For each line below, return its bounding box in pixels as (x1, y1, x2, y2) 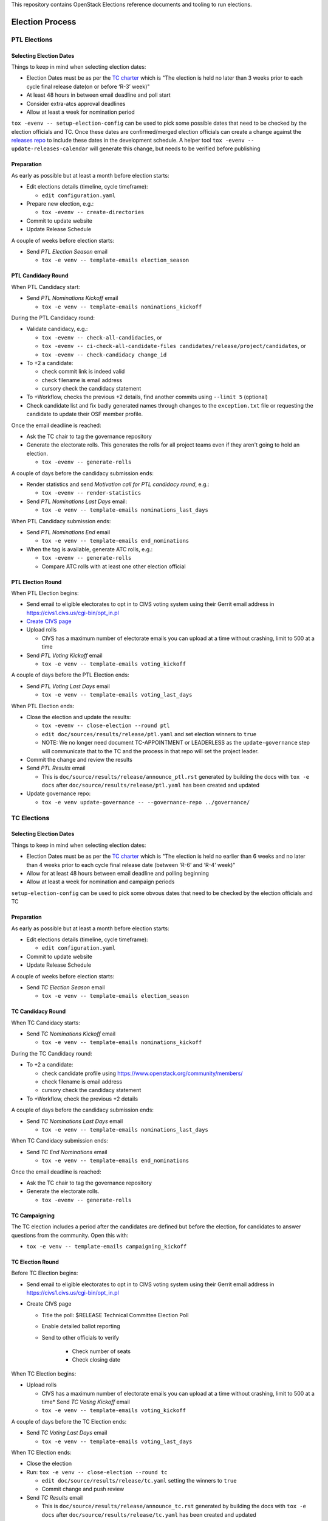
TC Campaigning (11, 1211, 55, 1219)
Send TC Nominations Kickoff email (26, 1030, 115, 1037)
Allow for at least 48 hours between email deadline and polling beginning (26, 870, 210, 877)
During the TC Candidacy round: (11, 1049, 92, 1057)
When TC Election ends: (11, 1449, 72, 1456)
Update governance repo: (26, 790, 91, 797)
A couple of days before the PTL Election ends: (11, 671, 130, 678)
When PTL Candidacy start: (11, 283, 80, 290)
